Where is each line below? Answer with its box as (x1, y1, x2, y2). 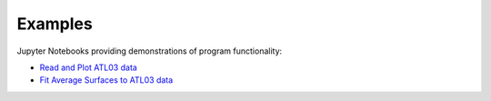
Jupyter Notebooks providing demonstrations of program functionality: (16, 45, 283, 56)
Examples (16, 14, 93, 34)
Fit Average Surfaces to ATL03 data (39, 75, 174, 86)
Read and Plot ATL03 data (39, 62, 138, 73)
